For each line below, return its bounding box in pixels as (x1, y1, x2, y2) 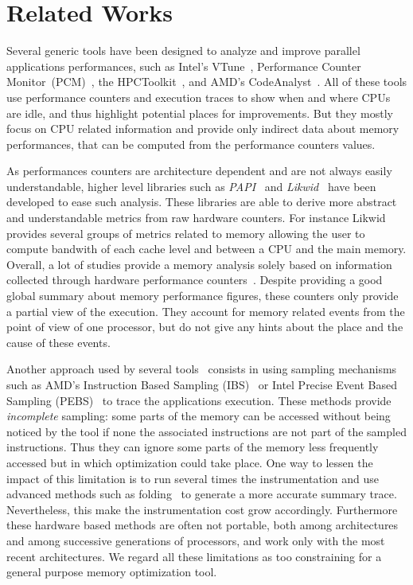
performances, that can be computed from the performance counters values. (6, 135, 376, 152)
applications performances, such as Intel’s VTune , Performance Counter (6, 57, 361, 74)
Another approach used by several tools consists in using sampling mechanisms (6, 361, 397, 377)
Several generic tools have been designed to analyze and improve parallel (6, 42, 360, 59)
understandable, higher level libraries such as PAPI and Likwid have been (6, 177, 376, 194)
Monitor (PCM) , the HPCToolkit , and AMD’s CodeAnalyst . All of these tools (6, 73, 407, 90)
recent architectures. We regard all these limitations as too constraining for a (6, 548, 382, 564)
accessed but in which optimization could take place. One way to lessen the (6, 454, 373, 470)
